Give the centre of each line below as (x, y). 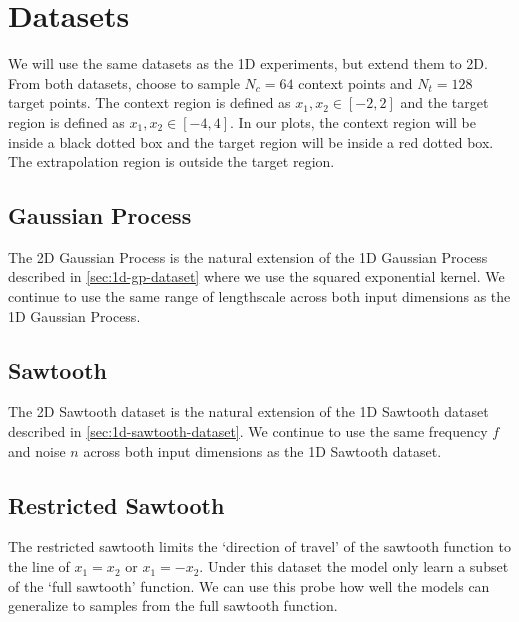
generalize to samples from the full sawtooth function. (173, 605)
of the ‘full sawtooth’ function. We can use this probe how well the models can (249, 585)
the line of (39, 566)
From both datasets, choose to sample (124, 82)
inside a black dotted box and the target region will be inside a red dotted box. (251, 141)
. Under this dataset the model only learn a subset (354, 566)
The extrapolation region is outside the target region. (171, 161)
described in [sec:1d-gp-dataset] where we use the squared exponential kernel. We (256, 276)
